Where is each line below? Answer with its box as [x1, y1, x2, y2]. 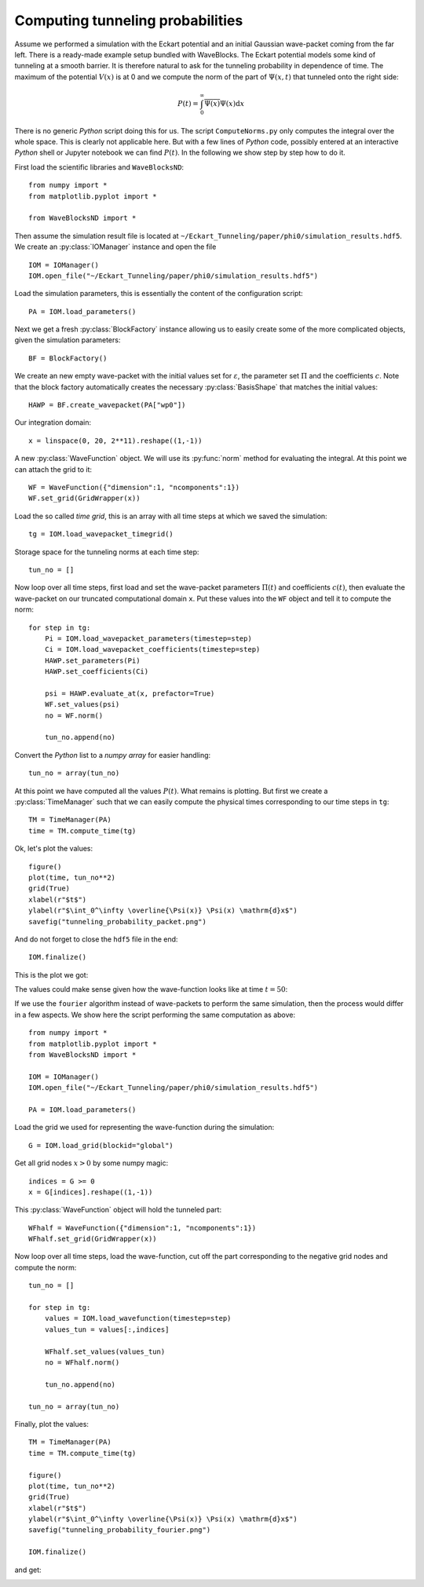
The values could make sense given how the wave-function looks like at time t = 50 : [14, 985, 288, 994]
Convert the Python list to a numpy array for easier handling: [14, 750, 211, 759]
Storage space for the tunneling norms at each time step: [14, 547, 199, 557]
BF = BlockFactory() [28, 353, 108, 363]
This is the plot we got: [14, 970, 89, 979]
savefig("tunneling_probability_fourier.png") [28, 1526, 211, 1534]
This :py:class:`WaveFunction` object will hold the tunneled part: [14, 1205, 222, 1215]
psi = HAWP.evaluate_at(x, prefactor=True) [44, 689, 215, 698]
